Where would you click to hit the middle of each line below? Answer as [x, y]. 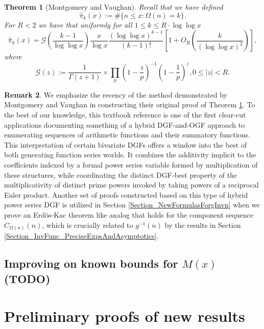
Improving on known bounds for [91, 263]
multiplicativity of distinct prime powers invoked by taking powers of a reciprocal [131, 185]
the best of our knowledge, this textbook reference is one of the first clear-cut [125, 115]
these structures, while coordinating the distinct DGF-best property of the [121, 174]
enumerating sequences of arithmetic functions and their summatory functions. [127, 135]
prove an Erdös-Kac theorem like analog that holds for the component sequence [129, 215]
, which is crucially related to [88, 225]
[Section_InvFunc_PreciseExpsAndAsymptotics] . [81, 236]
